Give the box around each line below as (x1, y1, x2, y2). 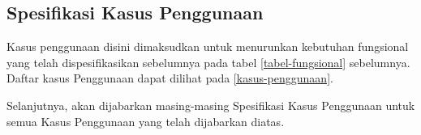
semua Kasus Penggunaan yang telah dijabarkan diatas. (6, 112, 285, 129)
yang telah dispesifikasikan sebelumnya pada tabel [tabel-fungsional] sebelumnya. (6, 53, 410, 70)
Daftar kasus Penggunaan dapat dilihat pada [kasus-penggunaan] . (6, 70, 333, 86)
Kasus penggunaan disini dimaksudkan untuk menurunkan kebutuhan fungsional (6, 38, 409, 55)
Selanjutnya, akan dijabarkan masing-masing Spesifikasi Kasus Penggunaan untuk (6, 96, 415, 113)
